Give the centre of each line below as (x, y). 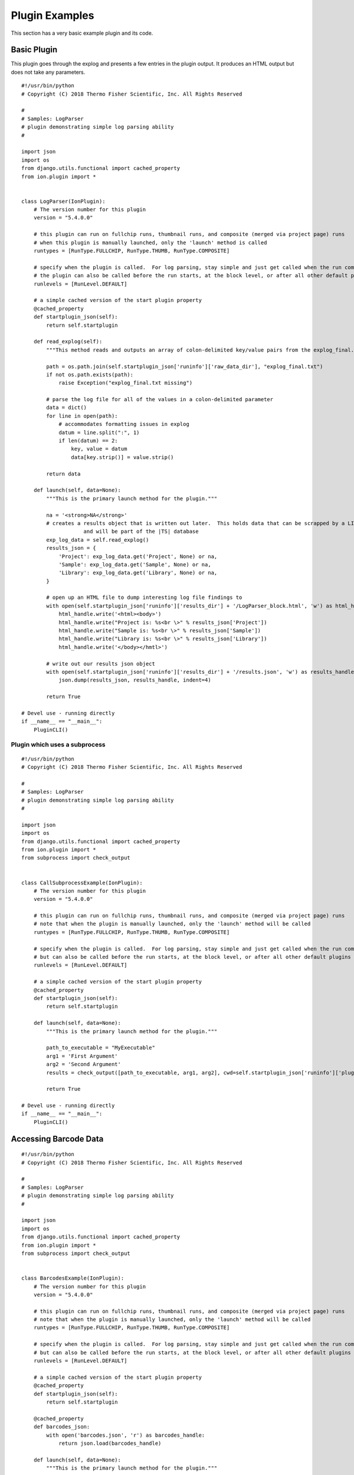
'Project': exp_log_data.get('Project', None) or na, (138, 556)
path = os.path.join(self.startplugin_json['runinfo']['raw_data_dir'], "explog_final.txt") (185, 366)
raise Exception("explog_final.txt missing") (126, 383)
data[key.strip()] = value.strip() (122, 457)
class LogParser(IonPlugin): (63, 201)
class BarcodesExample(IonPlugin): (73, 1278)
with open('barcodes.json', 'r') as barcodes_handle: (126, 1435)
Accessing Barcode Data (57, 1139)
